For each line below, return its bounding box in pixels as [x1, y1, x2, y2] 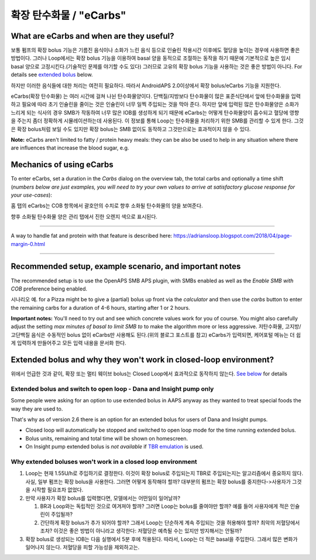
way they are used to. [11, 405, 63, 412]
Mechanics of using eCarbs [11, 160, 114, 170]
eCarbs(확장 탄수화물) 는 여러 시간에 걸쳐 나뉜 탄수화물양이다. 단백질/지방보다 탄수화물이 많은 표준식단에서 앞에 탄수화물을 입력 [11, 93, 301, 100]
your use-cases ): [11, 192, 53, 199]
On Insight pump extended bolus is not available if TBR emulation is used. [25, 443, 204, 450]
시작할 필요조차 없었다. [31, 486, 84, 493]
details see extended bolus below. [11, 71, 93, 78]
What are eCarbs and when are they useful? [11, 31, 174, 41]
